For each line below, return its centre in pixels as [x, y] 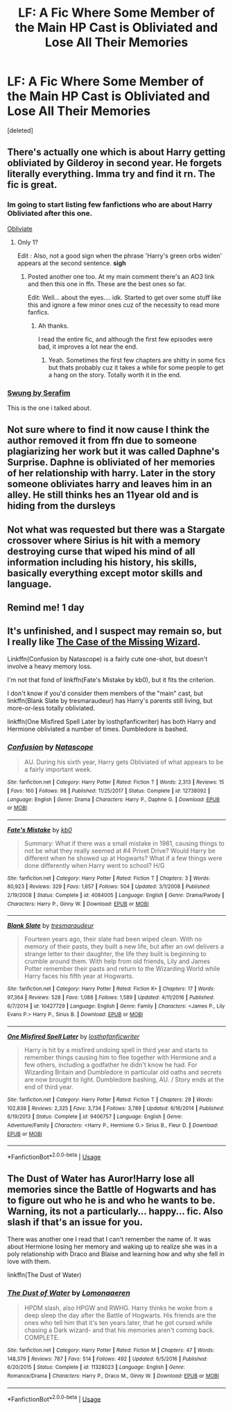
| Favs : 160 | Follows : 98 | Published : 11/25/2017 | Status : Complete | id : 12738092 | [109, 791]
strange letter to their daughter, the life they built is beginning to [115, 954]
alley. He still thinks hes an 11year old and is [103, 495]
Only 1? [27, 242]
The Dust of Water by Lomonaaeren [69, 1292]
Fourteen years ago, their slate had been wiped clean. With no [113, 939]
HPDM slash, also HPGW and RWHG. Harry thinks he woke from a [118, 1308]
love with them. [29, 1261]
